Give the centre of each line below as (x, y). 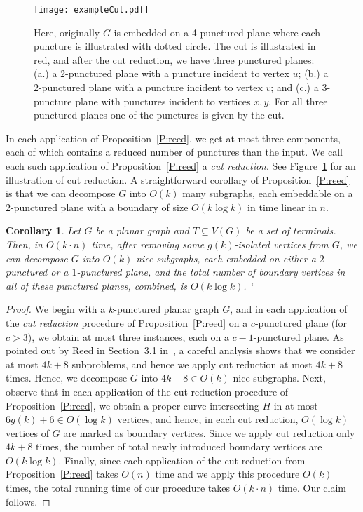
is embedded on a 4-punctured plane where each (217, 32)
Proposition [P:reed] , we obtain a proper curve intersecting (132, 405)
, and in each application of (289, 309)
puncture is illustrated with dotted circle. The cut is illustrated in (175, 46)
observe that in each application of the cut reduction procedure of (147, 391)
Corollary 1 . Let (43, 230)
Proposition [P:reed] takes (62, 474)
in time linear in (282, 207)
